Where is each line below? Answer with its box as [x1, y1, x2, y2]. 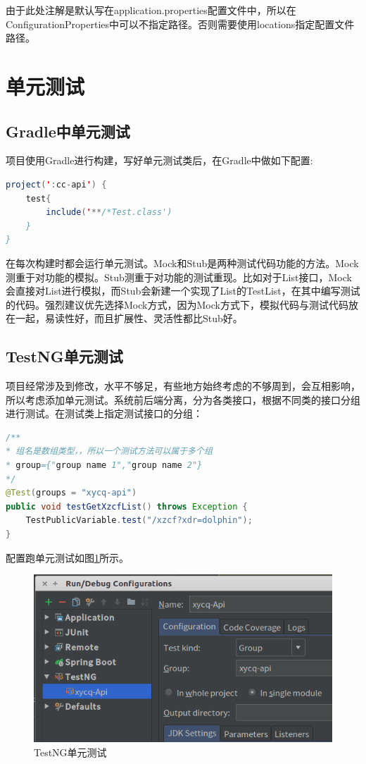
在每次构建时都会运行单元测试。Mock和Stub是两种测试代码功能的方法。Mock [6, 255, 359, 270]
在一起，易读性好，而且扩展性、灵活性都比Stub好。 [6, 311, 243, 326]
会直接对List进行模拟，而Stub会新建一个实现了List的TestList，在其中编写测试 [6, 283, 360, 298]
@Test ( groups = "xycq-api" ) [6, 488, 137, 498]
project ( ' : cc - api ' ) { [6, 179, 107, 190]
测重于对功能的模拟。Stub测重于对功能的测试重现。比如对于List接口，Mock [6, 269, 352, 284]
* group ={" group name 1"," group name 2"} [6, 460, 203, 471]
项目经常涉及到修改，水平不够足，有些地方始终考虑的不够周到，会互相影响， [6, 378, 360, 393]
